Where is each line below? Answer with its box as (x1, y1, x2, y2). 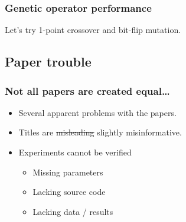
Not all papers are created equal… (5, 83, 170, 98)
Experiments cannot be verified (18, 146, 132, 158)
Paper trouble (5, 52, 92, 71)
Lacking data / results (32, 205, 113, 217)
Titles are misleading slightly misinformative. (18, 126, 182, 138)
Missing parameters (32, 165, 103, 178)
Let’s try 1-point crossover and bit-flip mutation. (5, 24, 181, 36)
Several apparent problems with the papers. (18, 106, 177, 118)
